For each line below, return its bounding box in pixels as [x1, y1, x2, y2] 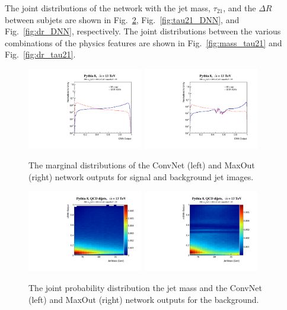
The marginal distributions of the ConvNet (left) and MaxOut [28, 159, 255, 171]
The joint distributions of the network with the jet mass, [5, 2, 211, 14]
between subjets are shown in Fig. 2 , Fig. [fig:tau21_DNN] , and [5, 13, 240, 25]
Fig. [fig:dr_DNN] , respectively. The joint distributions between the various [5, 25, 281, 37]
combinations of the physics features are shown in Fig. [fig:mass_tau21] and [5, 36, 282, 49]
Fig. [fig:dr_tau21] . [5, 48, 76, 60]
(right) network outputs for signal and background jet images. [28, 171, 254, 183]
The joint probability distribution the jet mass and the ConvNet [28, 282, 262, 294]
